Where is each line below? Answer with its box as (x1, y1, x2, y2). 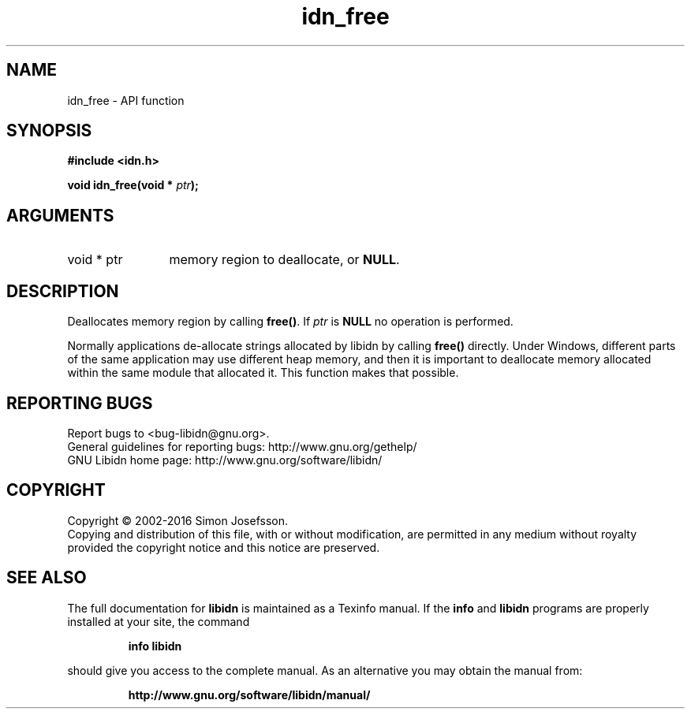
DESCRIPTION (6, 281, 119, 301)
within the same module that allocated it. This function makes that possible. (67, 366, 459, 380)
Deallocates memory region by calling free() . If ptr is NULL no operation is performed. (67, 315, 514, 329)
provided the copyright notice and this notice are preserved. (67, 540, 380, 554)
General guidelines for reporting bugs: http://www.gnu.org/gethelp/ (67, 439, 417, 453)
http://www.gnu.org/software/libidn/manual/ (128, 687, 371, 702)
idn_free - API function (67, 93, 185, 107)
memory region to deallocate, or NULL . (169, 251, 400, 268)
